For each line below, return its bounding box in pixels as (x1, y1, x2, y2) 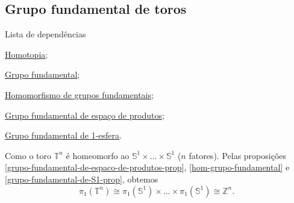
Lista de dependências (5, 28, 86, 40)
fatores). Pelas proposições (189, 149, 287, 161)
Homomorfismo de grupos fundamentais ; (5, 88, 154, 101)
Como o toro (5, 149, 52, 161)
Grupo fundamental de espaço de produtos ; (5, 108, 164, 121)
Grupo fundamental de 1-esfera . (5, 129, 122, 142)
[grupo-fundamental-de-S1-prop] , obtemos (5, 172, 158, 185)
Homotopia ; (5, 48, 48, 60)
